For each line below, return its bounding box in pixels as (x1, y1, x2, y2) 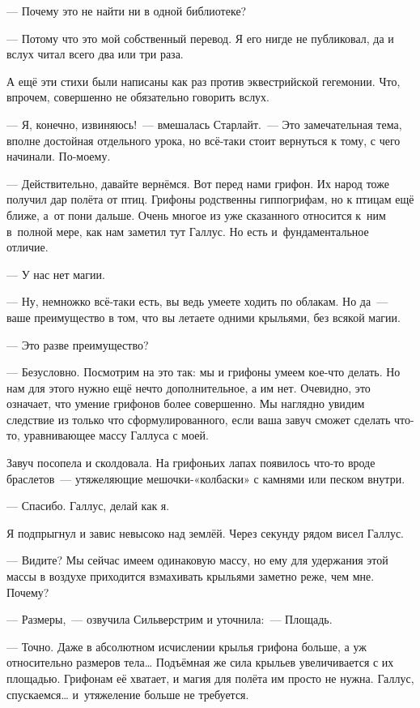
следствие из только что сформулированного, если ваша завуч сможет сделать (6, 410, 391, 427)
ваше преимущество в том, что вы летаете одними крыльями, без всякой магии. (6, 308, 401, 325)
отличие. (6, 238, 49, 255)
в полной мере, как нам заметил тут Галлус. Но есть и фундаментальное (6, 222, 369, 239)
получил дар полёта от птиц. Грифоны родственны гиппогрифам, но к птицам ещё (6, 191, 414, 208)
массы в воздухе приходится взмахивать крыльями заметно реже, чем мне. (6, 568, 375, 585)
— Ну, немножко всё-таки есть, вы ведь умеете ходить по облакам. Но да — (6, 293, 388, 310)
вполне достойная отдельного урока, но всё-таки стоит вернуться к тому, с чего (6, 131, 401, 148)
